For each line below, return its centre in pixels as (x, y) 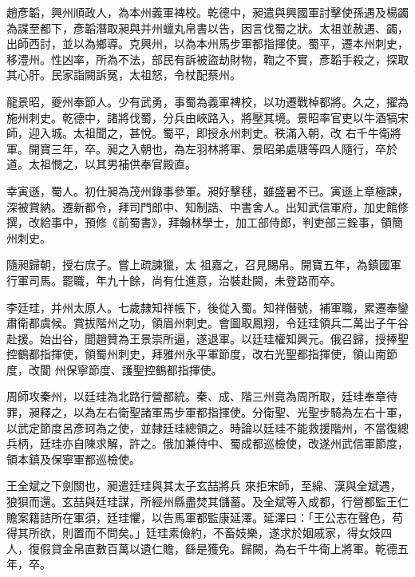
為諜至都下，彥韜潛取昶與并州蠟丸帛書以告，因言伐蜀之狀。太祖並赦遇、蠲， (207, 28)
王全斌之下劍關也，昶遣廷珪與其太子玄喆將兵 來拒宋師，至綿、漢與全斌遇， (204, 486)
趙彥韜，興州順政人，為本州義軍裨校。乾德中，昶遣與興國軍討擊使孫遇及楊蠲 (207, 12)
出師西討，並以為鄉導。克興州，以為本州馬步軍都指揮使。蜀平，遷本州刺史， (207, 43)
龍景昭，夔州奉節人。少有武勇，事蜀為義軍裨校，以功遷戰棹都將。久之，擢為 (207, 101)
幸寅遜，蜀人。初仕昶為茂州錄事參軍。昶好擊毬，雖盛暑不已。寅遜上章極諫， (207, 190)
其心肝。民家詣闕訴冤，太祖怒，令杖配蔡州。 (124, 75)
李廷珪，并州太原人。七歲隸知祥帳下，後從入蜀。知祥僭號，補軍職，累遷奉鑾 (207, 307)
